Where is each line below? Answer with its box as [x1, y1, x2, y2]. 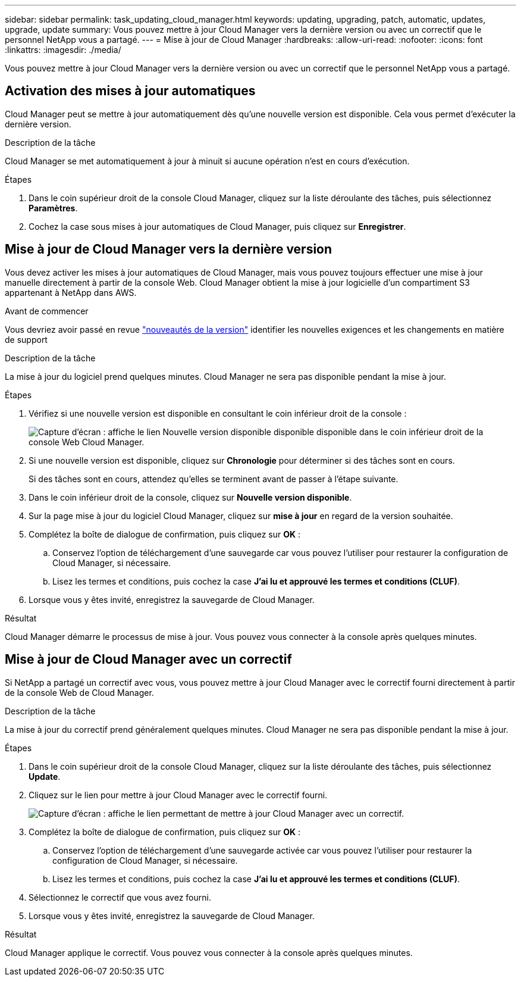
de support [5, 334, 48, 345]
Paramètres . [29, 202, 78, 213]
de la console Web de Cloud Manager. [5, 687, 154, 698]
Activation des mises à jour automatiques [5, 83, 256, 99]
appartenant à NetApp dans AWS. [5, 287, 137, 298]
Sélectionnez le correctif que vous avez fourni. [29, 892, 211, 902]
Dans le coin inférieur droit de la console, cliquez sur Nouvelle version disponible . [29, 492, 352, 502]
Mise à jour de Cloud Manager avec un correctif [5, 652, 292, 667]
